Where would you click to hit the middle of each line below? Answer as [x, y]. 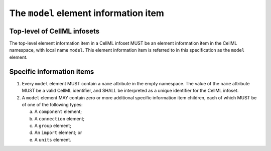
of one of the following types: [52, 104]
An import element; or [58, 132]
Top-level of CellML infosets [54, 31]
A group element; [53, 126]
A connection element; [59, 118]
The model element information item [87, 13]
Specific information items [52, 71]
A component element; [58, 112]
